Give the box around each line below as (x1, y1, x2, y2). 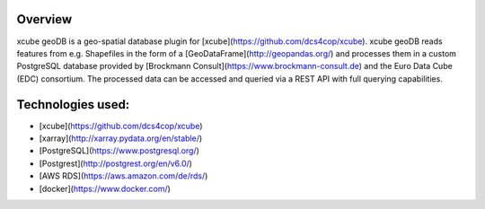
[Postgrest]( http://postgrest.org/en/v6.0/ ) (39, 158, 193, 169)
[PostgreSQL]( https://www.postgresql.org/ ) (39, 145, 199, 156)
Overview (16, 12, 73, 27)
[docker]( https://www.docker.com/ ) (39, 183, 171, 194)
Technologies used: (16, 97, 130, 112)
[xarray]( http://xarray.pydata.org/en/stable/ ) (39, 133, 203, 144)
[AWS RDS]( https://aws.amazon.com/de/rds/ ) (39, 170, 208, 181)
